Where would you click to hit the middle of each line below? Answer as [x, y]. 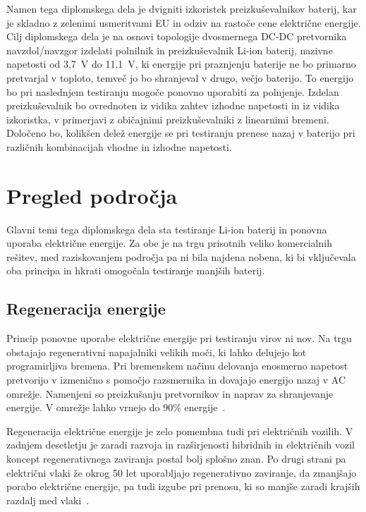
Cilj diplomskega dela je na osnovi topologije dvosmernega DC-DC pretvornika [177, 36]
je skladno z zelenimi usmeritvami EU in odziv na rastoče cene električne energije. [184, 22]
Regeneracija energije [86, 309]
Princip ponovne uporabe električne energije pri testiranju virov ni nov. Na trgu [179, 338]
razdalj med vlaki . [48, 500]
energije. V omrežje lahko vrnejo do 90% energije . [116, 407]
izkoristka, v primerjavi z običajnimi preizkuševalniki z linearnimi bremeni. [168, 119]
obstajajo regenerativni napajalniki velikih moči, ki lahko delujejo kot [157, 352]
